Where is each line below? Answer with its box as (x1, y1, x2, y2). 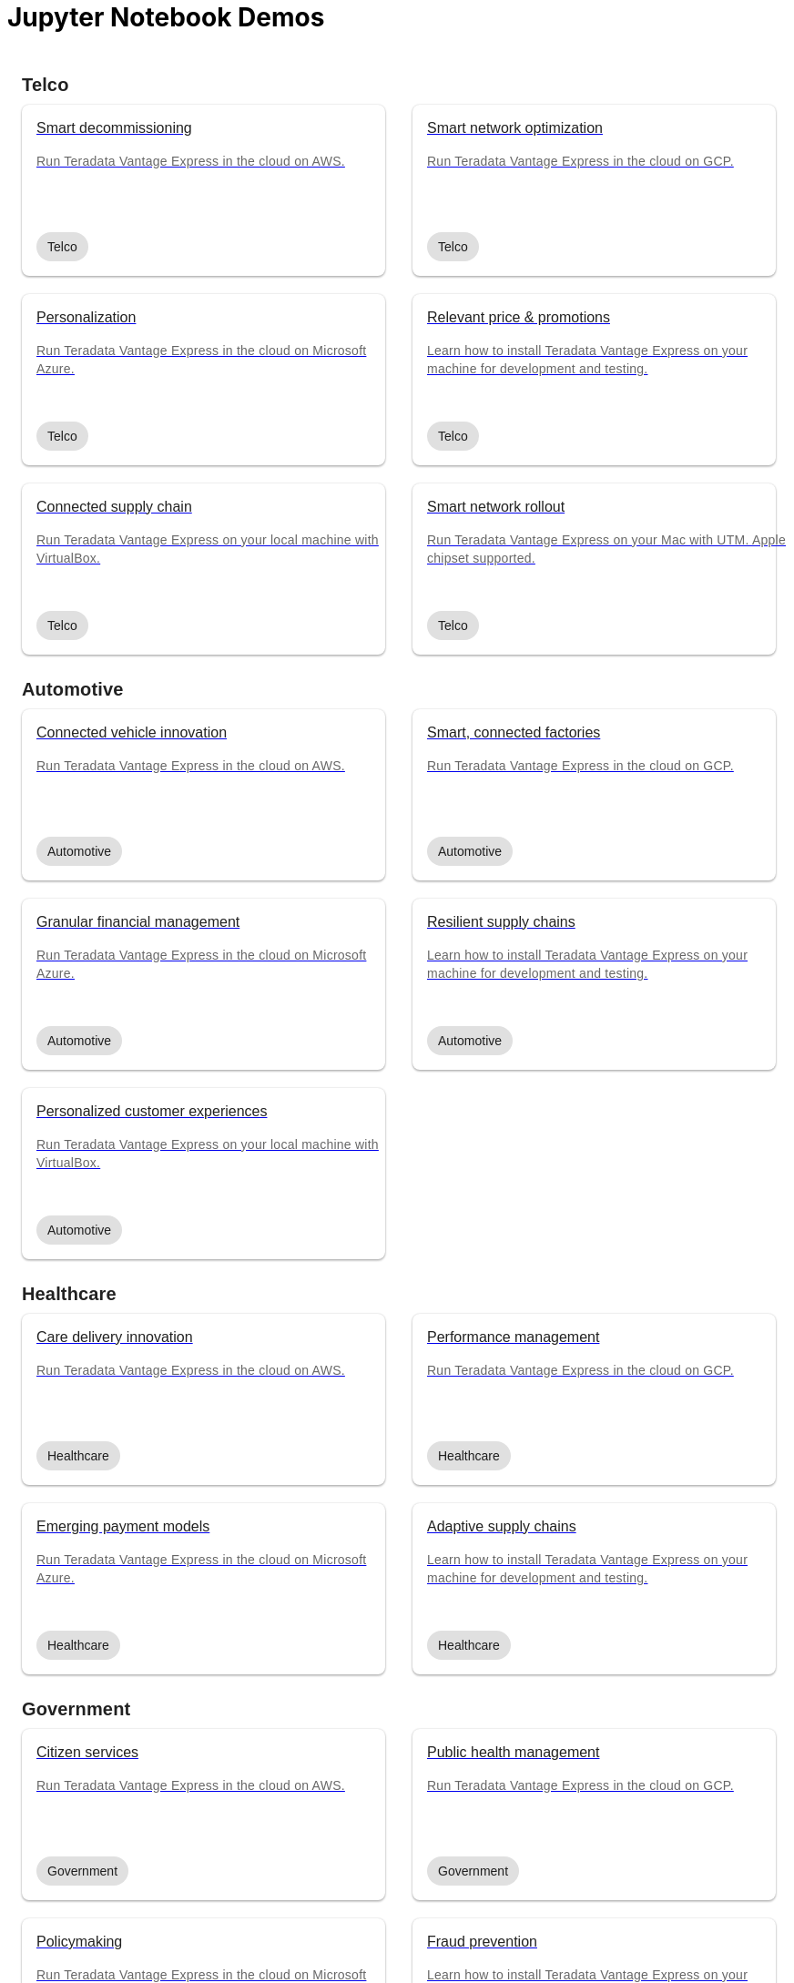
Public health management (427, 1744, 600, 1760)
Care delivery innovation (36, 1328, 193, 1345)
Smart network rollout (427, 498, 565, 514)
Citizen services (36, 1744, 139, 1760)
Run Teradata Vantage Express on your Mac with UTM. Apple (427, 532, 787, 547)
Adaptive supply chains (427, 1518, 576, 1534)
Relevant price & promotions (427, 309, 610, 325)
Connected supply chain (36, 498, 192, 514)
